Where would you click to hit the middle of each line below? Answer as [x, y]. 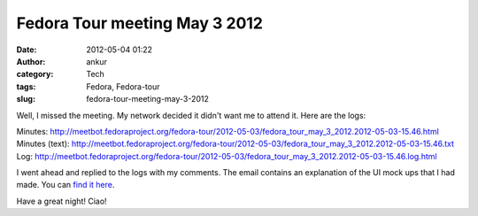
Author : [31, 61]
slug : [26, 99]
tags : [26, 86]
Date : [27, 50]
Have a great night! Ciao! [62, 201]
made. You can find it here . [66, 185]
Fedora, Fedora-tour [123, 86]
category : [35, 74]
